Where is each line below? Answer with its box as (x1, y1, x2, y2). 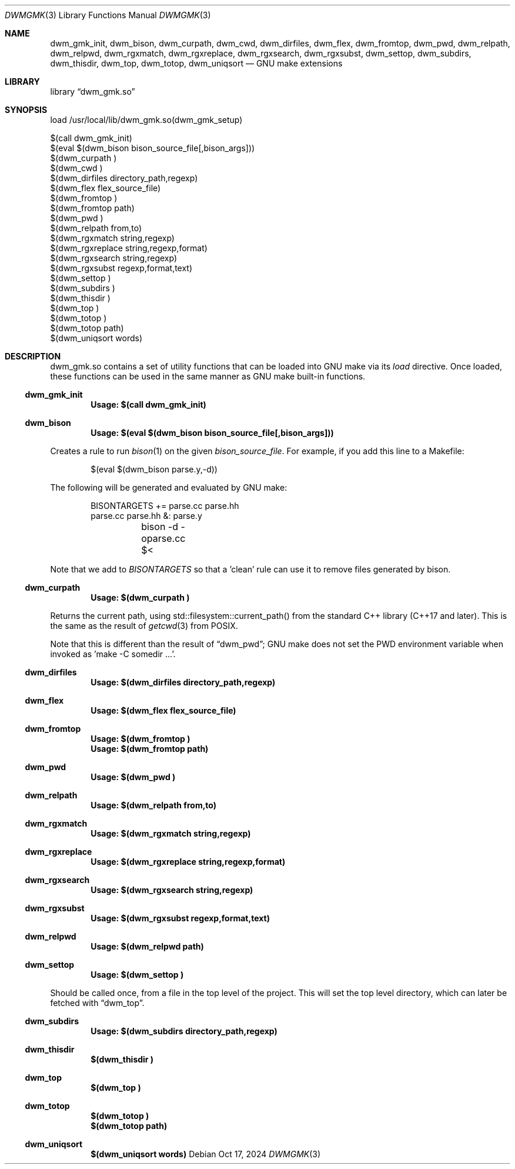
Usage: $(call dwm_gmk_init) (91, 399, 206, 409)
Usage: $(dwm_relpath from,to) (91, 800, 217, 810)
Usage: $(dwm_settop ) (91, 970, 184, 980)
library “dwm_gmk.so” (50, 86, 135, 96)
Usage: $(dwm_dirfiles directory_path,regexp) (91, 677, 276, 687)
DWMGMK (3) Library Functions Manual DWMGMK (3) (5, 10, 211, 20)
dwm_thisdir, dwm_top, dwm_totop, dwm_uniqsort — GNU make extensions (50, 58, 343, 68)
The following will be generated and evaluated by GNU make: (50, 482, 287, 492)
